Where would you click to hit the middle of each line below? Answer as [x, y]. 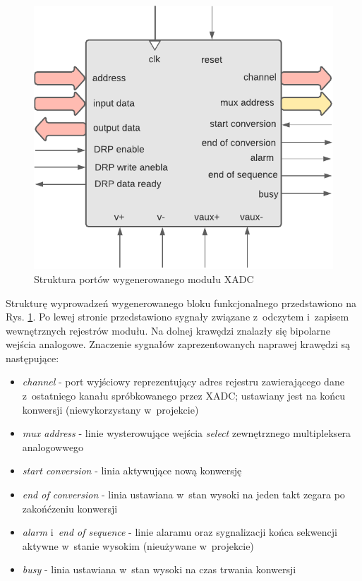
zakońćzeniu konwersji [70, 508]
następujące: [32, 358]
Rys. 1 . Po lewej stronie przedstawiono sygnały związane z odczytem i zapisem [177, 317]
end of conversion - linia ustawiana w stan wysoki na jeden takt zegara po [183, 495]
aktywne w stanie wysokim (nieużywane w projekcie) [138, 545]
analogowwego [53, 447]
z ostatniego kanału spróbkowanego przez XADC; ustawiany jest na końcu [183, 396]
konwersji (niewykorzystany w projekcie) [110, 409]
